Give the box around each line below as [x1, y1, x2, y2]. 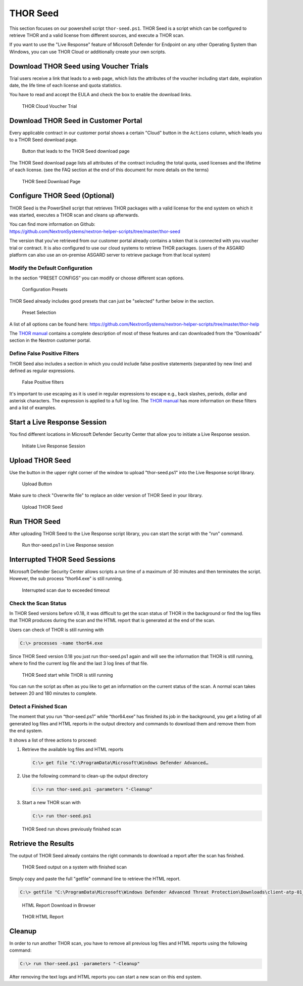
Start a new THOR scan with [22, 799, 81, 805]
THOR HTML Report [22, 914, 64, 920]
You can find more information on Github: [9, 221, 95, 227]
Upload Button [22, 481, 53, 487]
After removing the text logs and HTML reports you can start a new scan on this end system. [9, 974, 202, 980]
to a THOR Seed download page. [9, 137, 78, 143]
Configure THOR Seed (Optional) [9, 191, 115, 200]
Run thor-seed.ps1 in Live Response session [22, 542, 114, 548]
